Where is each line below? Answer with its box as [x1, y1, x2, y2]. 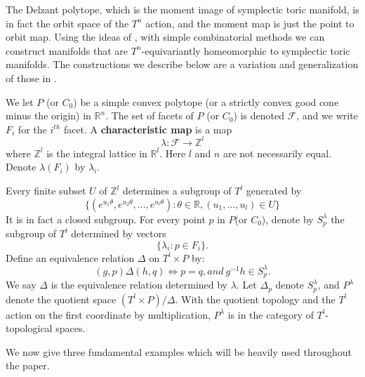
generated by [246, 183, 302, 198]
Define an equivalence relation [6, 250, 135, 265]
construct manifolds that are [6, 43, 128, 58]
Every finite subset [6, 183, 86, 198]
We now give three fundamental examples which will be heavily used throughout [6, 344, 352, 359]
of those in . [6, 70, 57, 85]
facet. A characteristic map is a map [63, 121, 232, 136]
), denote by [261, 211, 314, 226]
